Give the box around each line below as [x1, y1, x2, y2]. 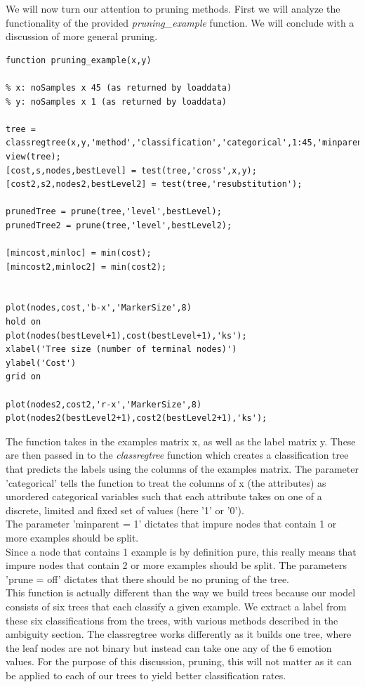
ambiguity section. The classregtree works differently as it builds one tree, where [6, 627, 352, 641]
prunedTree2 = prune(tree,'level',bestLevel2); [6, 220, 232, 230]
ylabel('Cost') [6, 358, 77, 368]
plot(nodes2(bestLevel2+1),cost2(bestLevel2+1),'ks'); [6, 413, 267, 424]
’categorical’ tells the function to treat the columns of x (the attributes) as [6, 475, 326, 490]
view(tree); [6, 151, 61, 162]
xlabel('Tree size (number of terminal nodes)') [6, 344, 237, 355]
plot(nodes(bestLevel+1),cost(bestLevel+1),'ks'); [6, 330, 247, 341]
